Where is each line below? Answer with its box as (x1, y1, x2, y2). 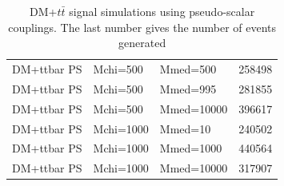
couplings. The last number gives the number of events (8, 18, 277, 35)
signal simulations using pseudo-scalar (69, 3, 255, 19)
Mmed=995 (159, 80, 217, 97)
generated (118, 34, 166, 51)
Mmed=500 (159, 61, 217, 77)
